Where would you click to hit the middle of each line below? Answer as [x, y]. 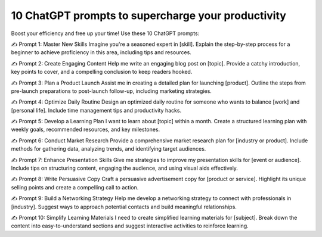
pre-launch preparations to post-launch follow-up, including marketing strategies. [111, 91]
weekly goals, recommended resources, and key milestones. [86, 130]
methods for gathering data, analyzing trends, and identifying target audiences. [109, 149]
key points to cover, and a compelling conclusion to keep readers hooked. [102, 72]
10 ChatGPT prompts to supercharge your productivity [148, 15]
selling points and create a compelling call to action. [75, 187]
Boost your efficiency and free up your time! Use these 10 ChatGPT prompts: [105, 33]
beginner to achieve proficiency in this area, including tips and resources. [101, 52]
